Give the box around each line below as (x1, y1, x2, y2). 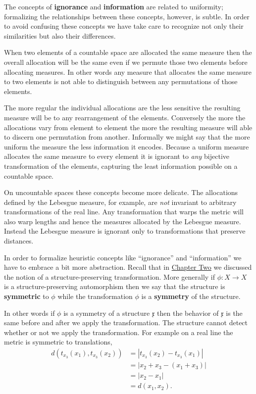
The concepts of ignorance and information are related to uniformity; (4, 1, 223, 11)
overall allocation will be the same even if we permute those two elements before (4, 56, 248, 67)
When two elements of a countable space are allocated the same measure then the (4, 47, 252, 57)
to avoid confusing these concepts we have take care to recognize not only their (4, 21, 244, 31)
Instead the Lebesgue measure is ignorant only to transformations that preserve (4, 226, 246, 236)
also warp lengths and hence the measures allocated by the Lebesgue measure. (4, 216, 241, 226)
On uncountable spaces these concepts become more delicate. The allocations (4, 187, 238, 197)
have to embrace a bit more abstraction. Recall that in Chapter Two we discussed (4, 262, 252, 272)
